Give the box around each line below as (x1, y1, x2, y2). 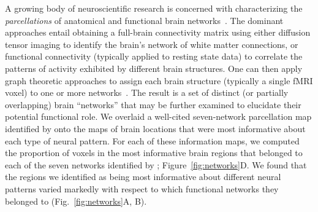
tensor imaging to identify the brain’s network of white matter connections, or (5, 37, 298, 50)
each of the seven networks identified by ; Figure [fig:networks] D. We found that (5, 158, 307, 171)
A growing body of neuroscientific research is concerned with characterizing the (5, 2, 303, 14)
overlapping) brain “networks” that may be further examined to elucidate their (5, 98, 301, 111)
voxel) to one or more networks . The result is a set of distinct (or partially (5, 86, 289, 99)
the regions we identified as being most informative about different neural (5, 170, 281, 183)
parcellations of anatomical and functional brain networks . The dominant (5, 14, 284, 26)
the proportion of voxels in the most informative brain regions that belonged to (5, 146, 303, 159)
